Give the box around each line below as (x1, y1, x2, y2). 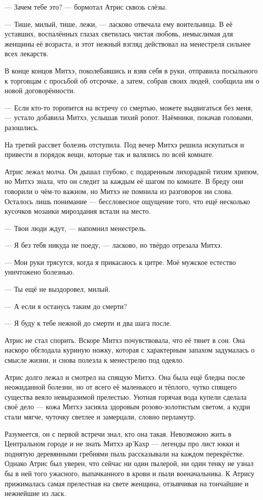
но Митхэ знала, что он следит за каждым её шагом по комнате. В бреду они (5, 176, 243, 186)
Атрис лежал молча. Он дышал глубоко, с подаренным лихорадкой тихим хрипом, (5, 166, 259, 176)
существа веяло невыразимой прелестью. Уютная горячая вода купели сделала (5, 391, 247, 402)
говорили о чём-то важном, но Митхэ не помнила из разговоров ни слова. (5, 185, 233, 196)
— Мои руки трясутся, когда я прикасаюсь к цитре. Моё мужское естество (5, 256, 236, 267)
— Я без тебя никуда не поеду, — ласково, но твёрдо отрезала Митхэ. (5, 240, 222, 250)
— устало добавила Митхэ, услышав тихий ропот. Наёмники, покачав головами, (5, 112, 253, 123)
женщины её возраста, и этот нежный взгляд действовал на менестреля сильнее (5, 38, 251, 49)
